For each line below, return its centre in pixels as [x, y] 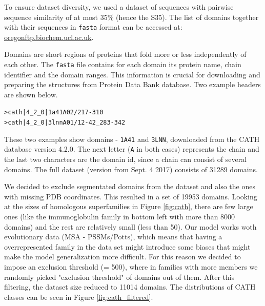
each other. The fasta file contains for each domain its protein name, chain [123, 64]
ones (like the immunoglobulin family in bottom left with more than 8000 [120, 217]
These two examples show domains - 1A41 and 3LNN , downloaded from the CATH [132, 139]
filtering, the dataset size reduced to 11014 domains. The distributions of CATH [130, 287]
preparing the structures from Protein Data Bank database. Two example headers [132, 84]
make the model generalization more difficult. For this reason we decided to [123, 257]
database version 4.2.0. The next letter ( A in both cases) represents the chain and [132, 149]
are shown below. [31, 94]
